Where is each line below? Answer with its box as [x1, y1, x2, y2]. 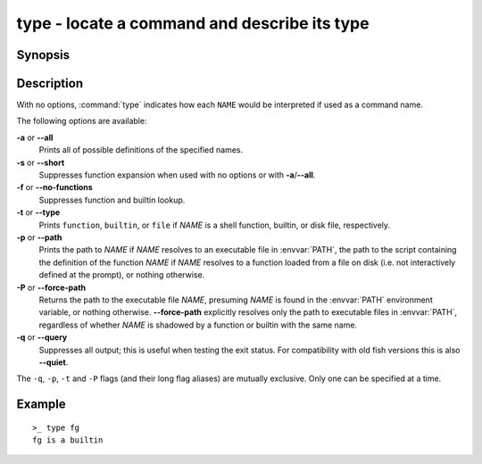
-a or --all [16, 132, 54, 143]
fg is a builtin [32, 435, 104, 445]
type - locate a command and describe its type [16, 13, 370, 33]
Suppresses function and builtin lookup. [38, 195, 186, 205]
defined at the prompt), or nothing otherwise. [38, 269, 205, 280]
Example [16, 397, 66, 412]
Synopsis [16, 47, 71, 62]
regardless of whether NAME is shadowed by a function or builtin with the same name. [38, 319, 357, 330]
